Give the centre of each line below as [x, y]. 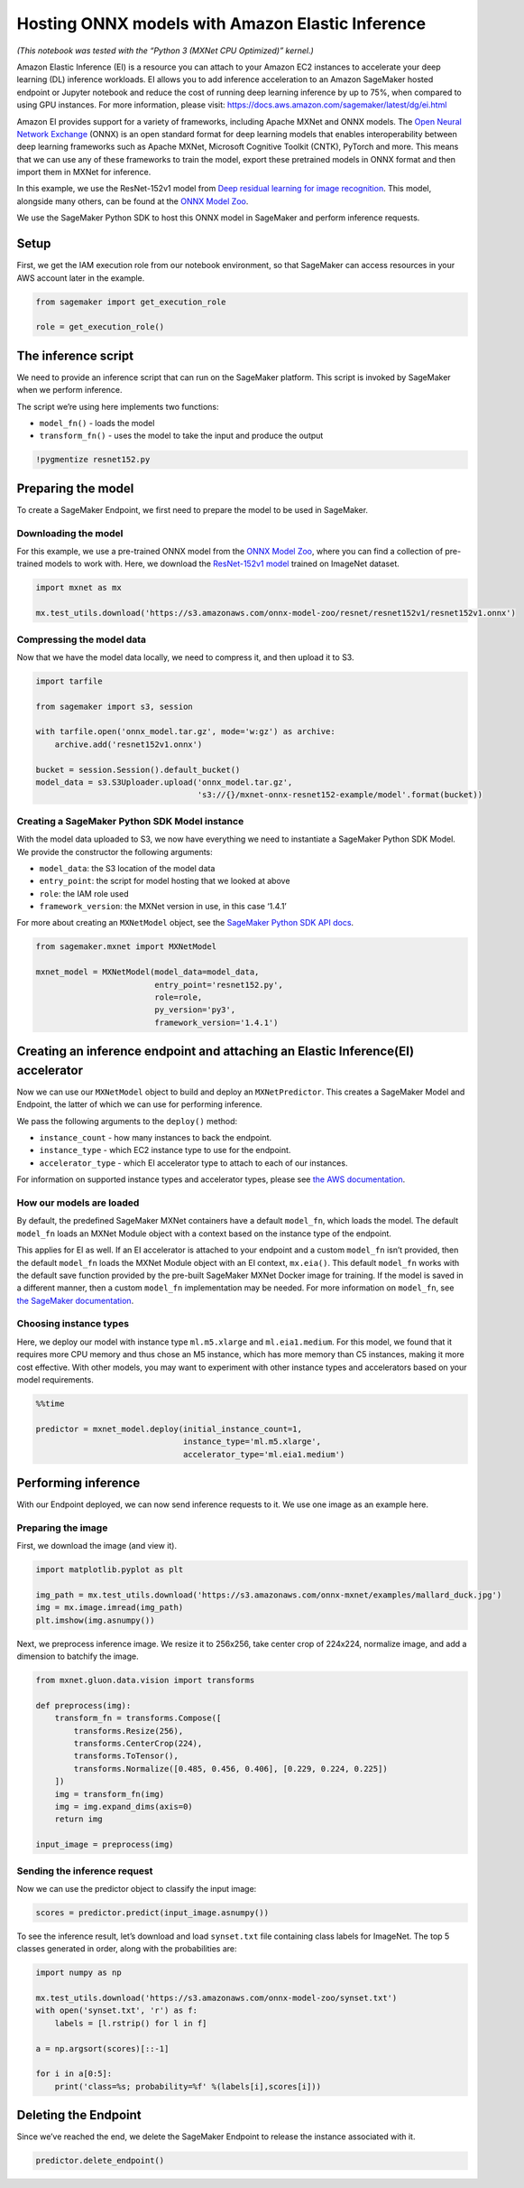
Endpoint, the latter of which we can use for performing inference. [140, 1104]
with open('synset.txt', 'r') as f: [117, 2011]
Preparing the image [62, 1528]
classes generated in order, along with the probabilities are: [127, 1949]
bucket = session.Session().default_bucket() [138, 769]
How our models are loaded [78, 1203]
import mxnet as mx [78, 588]
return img [78, 1819]
